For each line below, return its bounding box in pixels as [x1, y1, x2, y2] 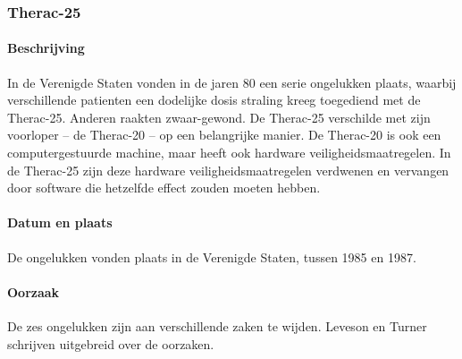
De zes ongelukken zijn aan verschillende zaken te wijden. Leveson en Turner [7, 316, 427, 335]
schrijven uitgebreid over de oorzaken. [7, 334, 214, 353]
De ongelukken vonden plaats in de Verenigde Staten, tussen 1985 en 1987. [7, 247, 416, 266]
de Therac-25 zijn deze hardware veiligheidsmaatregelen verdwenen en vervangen [7, 160, 449, 179]
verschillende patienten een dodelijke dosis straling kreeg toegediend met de [7, 90, 421, 109]
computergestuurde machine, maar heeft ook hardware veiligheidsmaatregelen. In [7, 143, 451, 162]
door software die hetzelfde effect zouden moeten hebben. [7, 178, 321, 197]
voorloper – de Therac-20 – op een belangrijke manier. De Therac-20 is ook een [7, 125, 441, 144]
